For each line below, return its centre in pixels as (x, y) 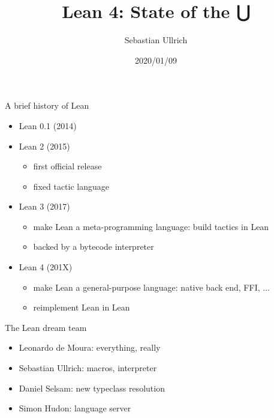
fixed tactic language (71, 186)
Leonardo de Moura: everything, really (90, 347)
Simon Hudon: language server (75, 408)
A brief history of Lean (47, 105)
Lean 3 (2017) (44, 206)
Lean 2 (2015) (44, 146)
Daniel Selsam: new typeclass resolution (92, 388)
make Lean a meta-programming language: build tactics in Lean (151, 226)
